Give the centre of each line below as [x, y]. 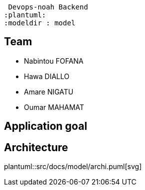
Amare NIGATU [49, 92]
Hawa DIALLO [47, 76]
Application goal [46, 126]
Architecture [36, 147]
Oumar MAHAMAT [54, 107]
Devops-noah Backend [48, 7]
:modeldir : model [40, 23]
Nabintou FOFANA [54, 61]
